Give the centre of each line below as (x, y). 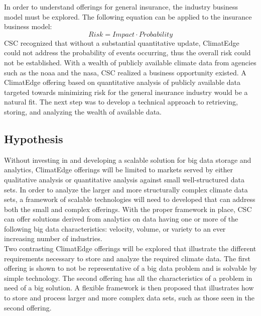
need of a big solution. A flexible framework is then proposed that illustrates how (129, 288)
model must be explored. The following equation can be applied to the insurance (128, 16)
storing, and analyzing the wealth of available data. (83, 111)
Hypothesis (34, 138)
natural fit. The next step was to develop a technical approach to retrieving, (121, 102)
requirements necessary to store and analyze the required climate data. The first (127, 258)
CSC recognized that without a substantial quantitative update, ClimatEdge (122, 42)
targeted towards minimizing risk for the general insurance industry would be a (126, 92)
